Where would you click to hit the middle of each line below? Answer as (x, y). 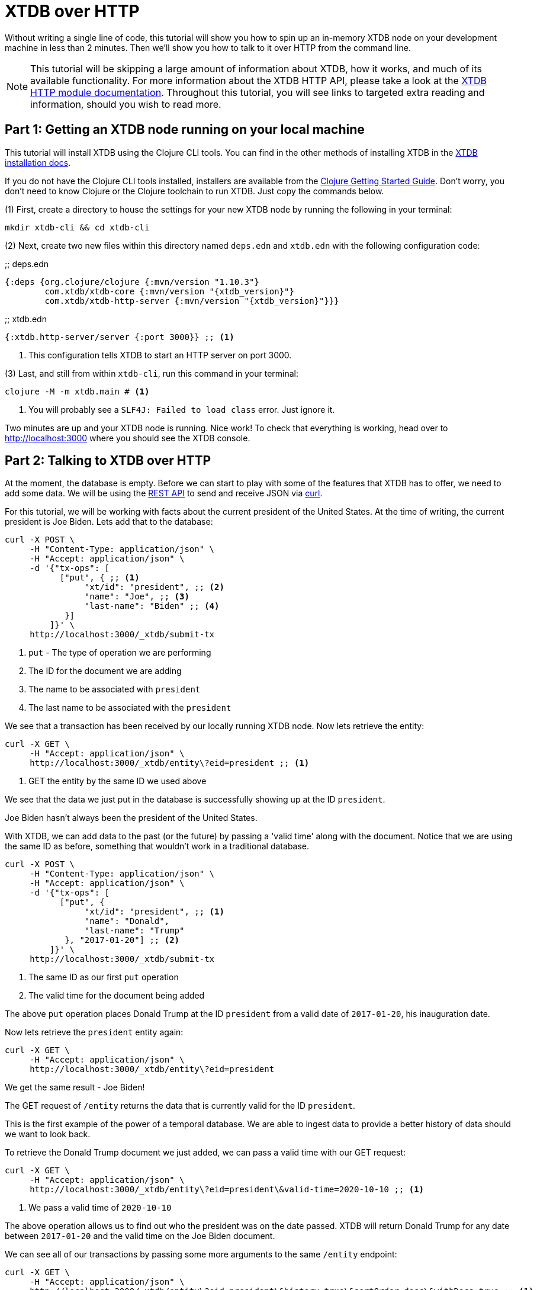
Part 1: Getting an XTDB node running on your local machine (185, 130)
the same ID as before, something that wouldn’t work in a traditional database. (157, 846)
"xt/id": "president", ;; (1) (154, 912)
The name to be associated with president (115, 689)
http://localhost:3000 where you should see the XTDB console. (128, 438)
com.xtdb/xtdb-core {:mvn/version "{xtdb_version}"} (169, 291)
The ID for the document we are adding (105, 671)
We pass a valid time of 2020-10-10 (100, 1208)
